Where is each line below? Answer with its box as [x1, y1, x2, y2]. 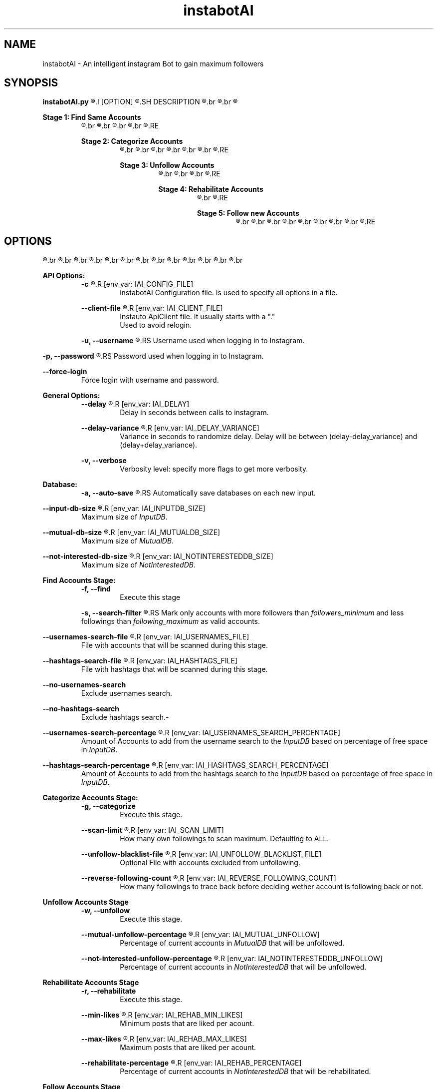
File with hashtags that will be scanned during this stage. [81, 665, 268, 674]
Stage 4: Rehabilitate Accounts [158, 185, 263, 194]
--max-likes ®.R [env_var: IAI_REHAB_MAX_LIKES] [81, 1035, 247, 1044]
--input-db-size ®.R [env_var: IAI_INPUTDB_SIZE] [42, 504, 206, 513]
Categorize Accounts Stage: [42, 793, 138, 802]
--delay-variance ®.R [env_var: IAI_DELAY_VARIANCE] [81, 424, 259, 433]
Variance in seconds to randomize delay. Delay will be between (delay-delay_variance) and [120, 432, 418, 441]
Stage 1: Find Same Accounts [42, 113, 141, 122]
